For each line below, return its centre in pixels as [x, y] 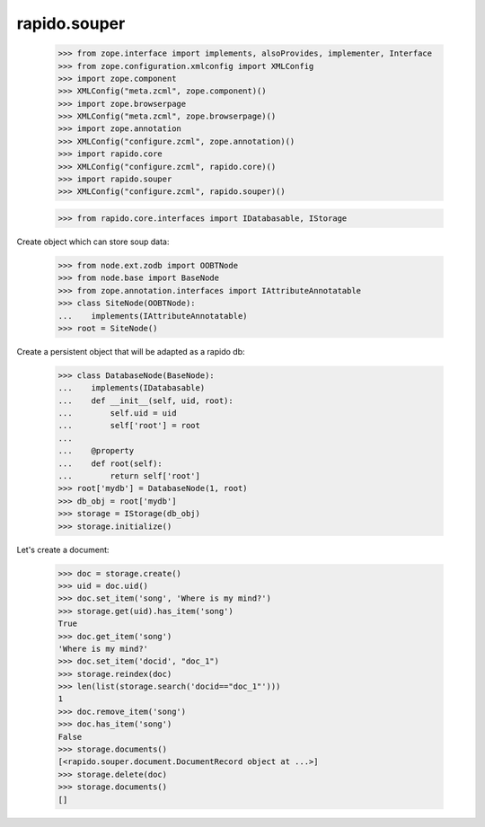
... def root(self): [110, 463]
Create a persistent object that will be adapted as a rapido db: [131, 351]
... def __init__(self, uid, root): [145, 400]
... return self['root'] [129, 476]
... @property [96, 451]
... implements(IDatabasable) [132, 388]
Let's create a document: [63, 550]
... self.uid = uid [117, 413]
